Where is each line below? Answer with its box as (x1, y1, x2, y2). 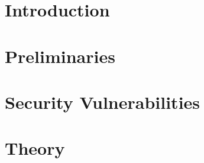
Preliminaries (5, 44, 115, 68)
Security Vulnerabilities (5, 89, 200, 114)
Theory (5, 136, 65, 160)
